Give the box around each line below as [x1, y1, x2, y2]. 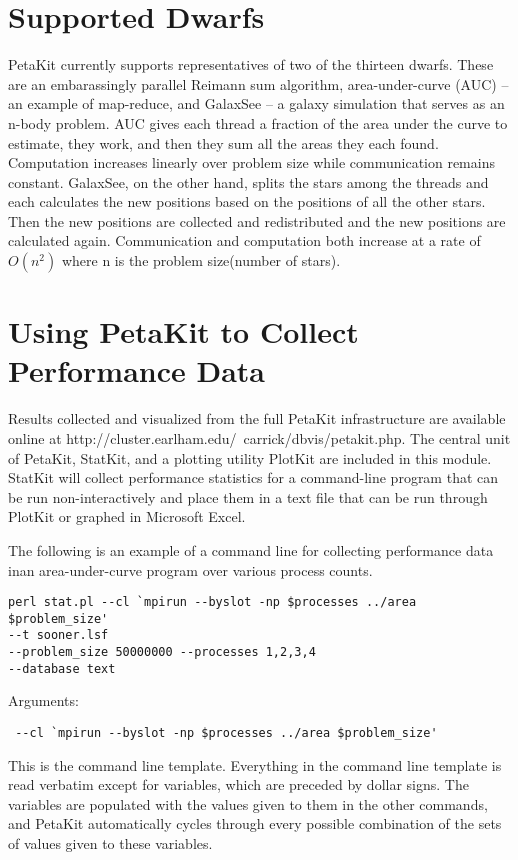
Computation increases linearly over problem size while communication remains [8, 152, 495, 173]
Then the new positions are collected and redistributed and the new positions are [8, 210, 506, 231]
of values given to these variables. [8, 833, 213, 854]
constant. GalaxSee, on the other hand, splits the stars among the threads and [8, 171, 489, 192]
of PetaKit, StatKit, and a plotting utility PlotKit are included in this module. [8, 447, 492, 468]
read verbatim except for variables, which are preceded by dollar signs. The [8, 774, 469, 795]
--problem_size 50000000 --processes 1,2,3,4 [8, 645, 316, 660]
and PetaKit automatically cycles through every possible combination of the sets [8, 813, 502, 834]
